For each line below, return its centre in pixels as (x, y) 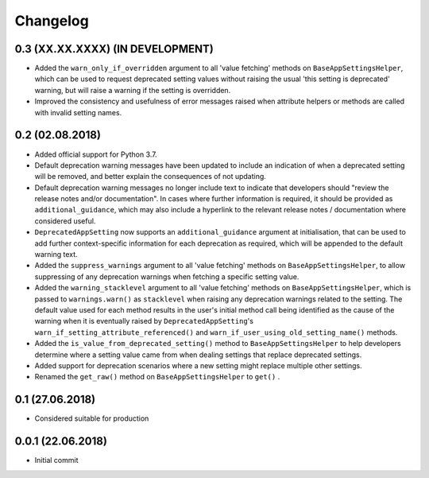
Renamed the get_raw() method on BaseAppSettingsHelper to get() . (157, 377)
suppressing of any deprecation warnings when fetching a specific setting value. (167, 276)
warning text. (56, 255)
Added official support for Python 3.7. (96, 154)
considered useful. (65, 221)
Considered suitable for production (92, 418)
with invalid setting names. (78, 112)
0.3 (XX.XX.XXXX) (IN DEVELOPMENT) (114, 49)
